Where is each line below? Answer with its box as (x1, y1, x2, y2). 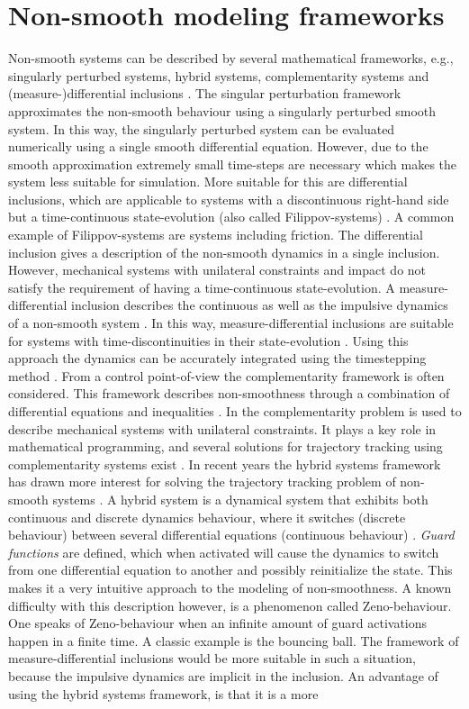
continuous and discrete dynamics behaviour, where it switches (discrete (8, 507, 406, 526)
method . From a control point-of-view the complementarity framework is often (8, 366, 445, 385)
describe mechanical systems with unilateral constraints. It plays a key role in (8, 419, 437, 438)
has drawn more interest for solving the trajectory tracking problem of (8, 472, 396, 491)
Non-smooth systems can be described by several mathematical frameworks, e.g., (8, 49, 454, 68)
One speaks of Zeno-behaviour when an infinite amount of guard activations (8, 614, 428, 632)
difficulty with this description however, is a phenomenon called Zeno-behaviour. (8, 595, 452, 614)
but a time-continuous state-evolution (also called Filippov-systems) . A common (8, 207, 455, 226)
